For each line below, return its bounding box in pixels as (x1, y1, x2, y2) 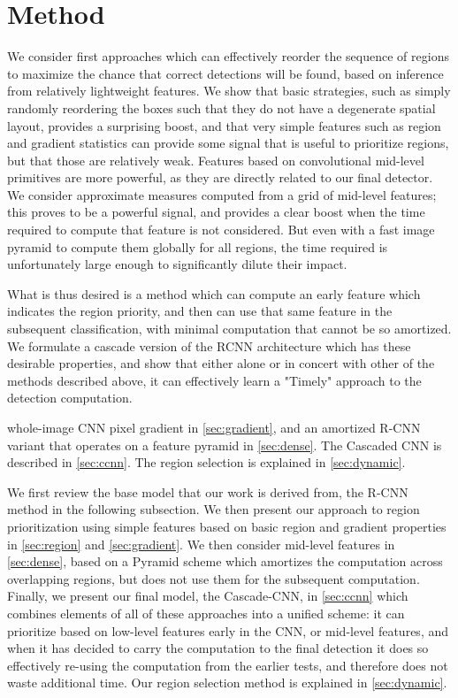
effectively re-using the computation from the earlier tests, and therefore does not (7, 656, 448, 674)
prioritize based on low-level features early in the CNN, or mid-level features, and (7, 621, 448, 640)
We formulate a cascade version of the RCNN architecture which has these (7, 336, 411, 355)
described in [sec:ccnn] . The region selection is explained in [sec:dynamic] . (7, 453, 406, 472)
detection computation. (7, 388, 133, 407)
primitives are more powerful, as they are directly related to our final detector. (7, 168, 433, 187)
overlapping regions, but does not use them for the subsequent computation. (7, 569, 420, 587)
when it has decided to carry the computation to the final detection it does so (7, 639, 429, 657)
